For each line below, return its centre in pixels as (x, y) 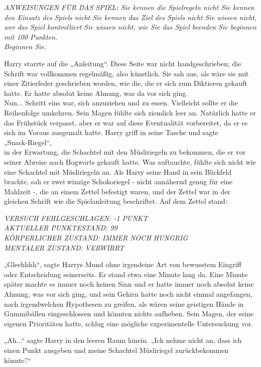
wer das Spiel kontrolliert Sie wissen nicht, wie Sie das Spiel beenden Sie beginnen (130, 27)
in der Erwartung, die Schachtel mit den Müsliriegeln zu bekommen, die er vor (125, 152)
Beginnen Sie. (25, 46)
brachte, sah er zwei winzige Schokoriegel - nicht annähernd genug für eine (118, 181)
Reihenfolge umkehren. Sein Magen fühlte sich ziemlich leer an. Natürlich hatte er (130, 112)
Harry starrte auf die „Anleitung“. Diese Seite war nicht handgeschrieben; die (123, 63)
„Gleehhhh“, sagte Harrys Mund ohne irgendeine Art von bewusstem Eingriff (123, 264)
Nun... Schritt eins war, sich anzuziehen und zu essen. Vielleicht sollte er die (121, 103)
